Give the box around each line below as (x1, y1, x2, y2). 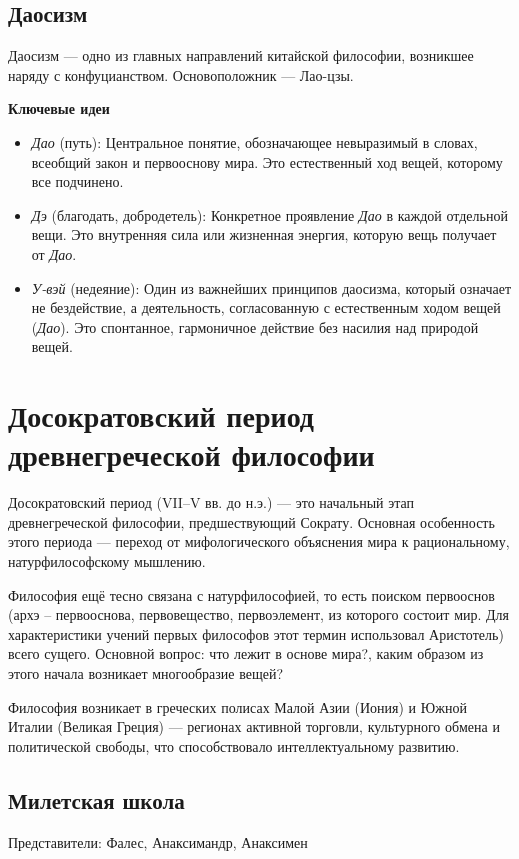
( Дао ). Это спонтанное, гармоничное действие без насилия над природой (31, 316, 479, 337)
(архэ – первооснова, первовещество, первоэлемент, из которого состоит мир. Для (8, 604, 510, 625)
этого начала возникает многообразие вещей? (8, 662, 284, 683)
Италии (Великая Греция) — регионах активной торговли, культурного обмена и (8, 716, 500, 737)
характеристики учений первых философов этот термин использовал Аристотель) (8, 623, 504, 644)
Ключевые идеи (8, 98, 110, 119)
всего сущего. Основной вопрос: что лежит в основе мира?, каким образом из (8, 643, 484, 664)
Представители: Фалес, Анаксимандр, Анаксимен (8, 831, 308, 852)
